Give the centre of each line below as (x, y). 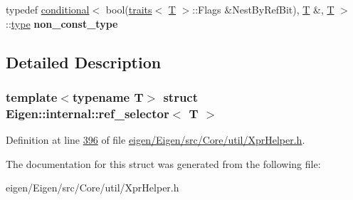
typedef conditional (48, 9)
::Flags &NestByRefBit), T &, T (263, 9)
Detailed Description (84, 62)
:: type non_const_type (62, 23)
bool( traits (129, 9)
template (32, 96)
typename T (108, 96)
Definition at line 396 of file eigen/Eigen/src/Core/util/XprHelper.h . (156, 140)
